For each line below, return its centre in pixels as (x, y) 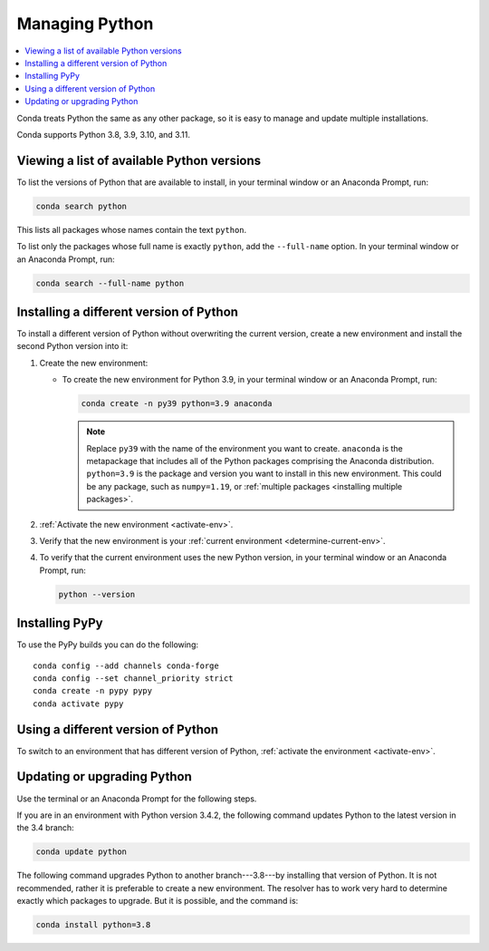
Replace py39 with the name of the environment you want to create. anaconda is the (244, 448)
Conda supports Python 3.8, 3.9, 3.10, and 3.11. (103, 134)
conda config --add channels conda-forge (126, 665)
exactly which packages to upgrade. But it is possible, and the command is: (158, 901)
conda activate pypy (78, 704)
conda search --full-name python (110, 283)
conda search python (81, 206)
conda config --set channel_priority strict (134, 678)
